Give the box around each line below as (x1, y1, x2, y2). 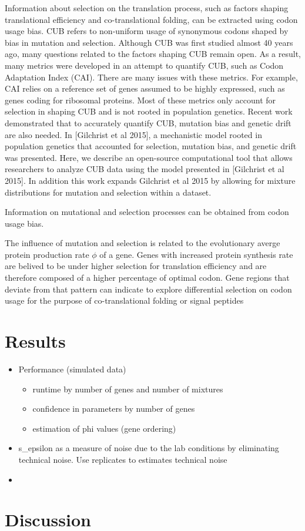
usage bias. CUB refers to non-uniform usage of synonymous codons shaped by (5, 25, 289, 37)
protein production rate (5, 248, 89, 260)
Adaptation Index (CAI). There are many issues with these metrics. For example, (5, 70, 298, 83)
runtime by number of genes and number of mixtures (32, 382, 223, 395)
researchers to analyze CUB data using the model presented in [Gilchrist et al (5, 163, 284, 175)
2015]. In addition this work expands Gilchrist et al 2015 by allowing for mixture (5, 174, 296, 186)
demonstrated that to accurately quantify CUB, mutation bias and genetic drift (5, 116, 291, 129)
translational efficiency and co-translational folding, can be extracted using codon (5, 13, 298, 25)
